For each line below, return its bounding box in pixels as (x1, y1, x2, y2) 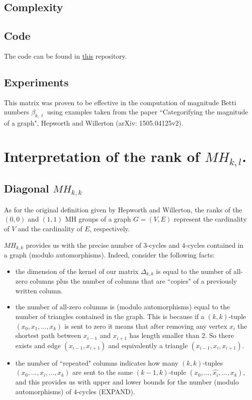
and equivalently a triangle (108, 340, 188, 350)
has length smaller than (129, 330, 200, 340)
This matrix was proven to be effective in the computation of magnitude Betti (4, 97, 236, 107)
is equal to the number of (156, 266, 232, 276)
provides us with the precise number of (26, 240, 141, 250)
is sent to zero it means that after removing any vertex (64, 320, 227, 331)
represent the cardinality (174, 214, 247, 224)
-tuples (202, 357, 223, 368)
